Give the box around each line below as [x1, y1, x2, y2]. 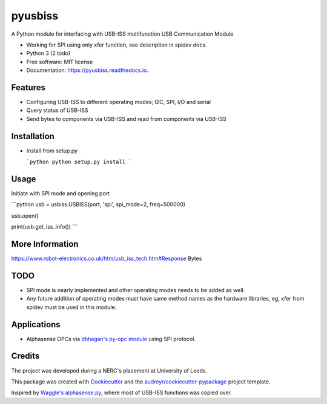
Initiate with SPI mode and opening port [11, 190, 110, 197]
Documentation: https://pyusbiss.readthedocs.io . [26, 67, 148, 74]
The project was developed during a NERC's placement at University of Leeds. [11, 367, 208, 374]
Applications [11, 319, 61, 330]
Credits [11, 351, 40, 361]
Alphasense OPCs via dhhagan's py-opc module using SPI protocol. [26, 335, 196, 342]
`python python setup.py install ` [26, 158, 133, 166]
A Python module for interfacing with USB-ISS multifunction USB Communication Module [11, 30, 234, 37]
